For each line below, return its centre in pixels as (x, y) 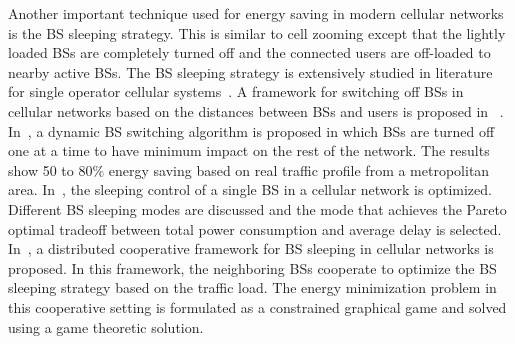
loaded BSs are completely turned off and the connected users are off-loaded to (249, 52)
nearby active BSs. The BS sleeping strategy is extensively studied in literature (250, 71)
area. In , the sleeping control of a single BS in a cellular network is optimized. (250, 189)
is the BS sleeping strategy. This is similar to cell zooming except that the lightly (257, 32)
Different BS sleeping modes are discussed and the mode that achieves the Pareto (257, 208)
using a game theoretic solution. (106, 326)
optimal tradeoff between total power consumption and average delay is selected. (255, 228)
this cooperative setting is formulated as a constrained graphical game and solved (257, 306)
